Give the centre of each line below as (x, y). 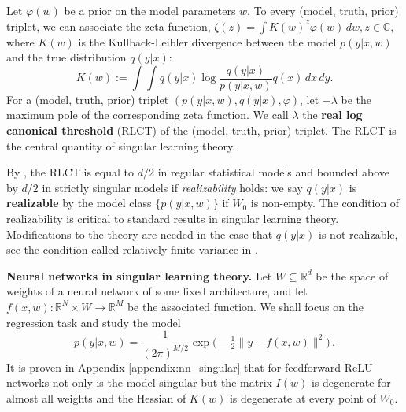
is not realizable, (358, 234)
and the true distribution (66, 57)
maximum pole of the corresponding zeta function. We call (148, 115)
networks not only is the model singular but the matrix (139, 382)
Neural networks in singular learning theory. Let (139, 275)
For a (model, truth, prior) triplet (88, 99)
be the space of (352, 275)
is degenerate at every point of (303, 397)
